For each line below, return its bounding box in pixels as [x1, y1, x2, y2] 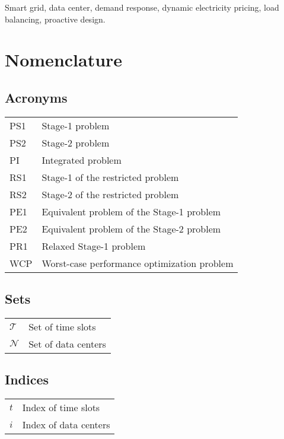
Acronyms [5, 88, 68, 106]
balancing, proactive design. [5, 12, 106, 25]
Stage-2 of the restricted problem [42, 187, 179, 201]
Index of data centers [22, 418, 110, 432]
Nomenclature [5, 47, 123, 72]
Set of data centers [28, 336, 106, 351]
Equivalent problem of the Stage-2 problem [42, 221, 221, 236]
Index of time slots [22, 400, 100, 415]
